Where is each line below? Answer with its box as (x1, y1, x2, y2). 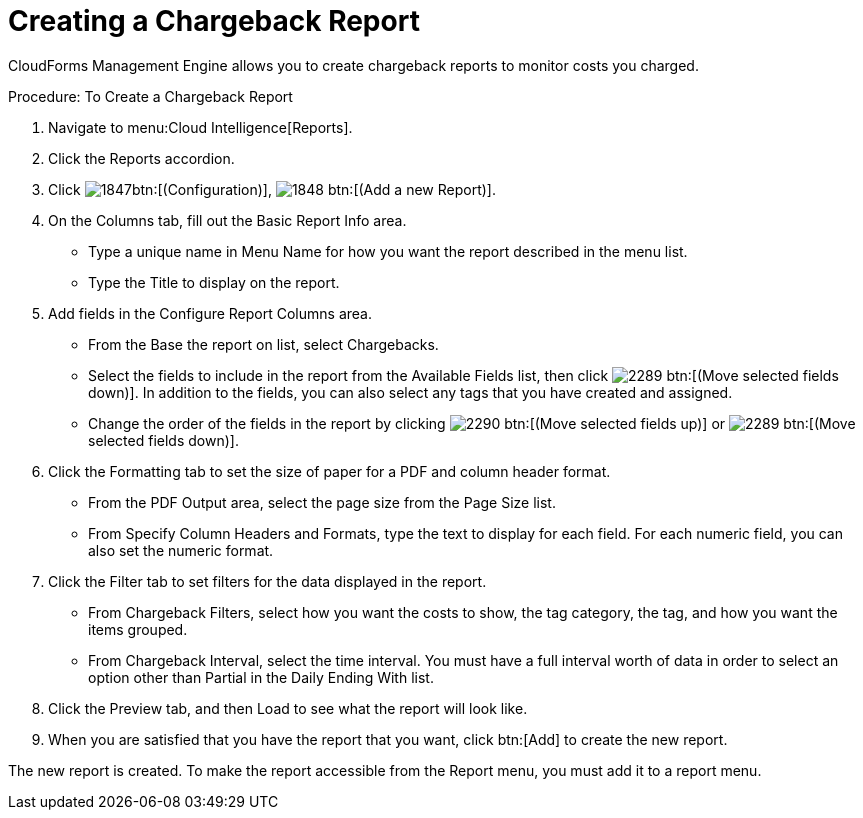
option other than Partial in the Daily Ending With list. (88, 668, 434, 686)
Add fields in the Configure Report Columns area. (48, 304, 372, 322)
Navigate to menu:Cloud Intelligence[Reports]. (48, 118, 353, 136)
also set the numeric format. (88, 541, 274, 559)
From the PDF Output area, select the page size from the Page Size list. (88, 493, 556, 511)
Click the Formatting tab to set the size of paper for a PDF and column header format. (48, 462, 611, 480)
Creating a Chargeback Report (8, 4, 420, 38)
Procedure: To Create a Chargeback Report (8, 87, 293, 105)
